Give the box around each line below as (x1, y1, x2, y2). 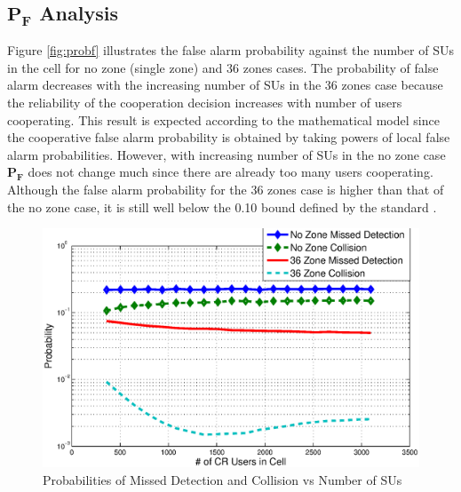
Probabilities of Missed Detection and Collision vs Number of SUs (43, 471, 402, 489)
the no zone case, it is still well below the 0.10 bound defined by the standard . (7, 197, 437, 216)
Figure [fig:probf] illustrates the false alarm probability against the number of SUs (7, 41, 454, 60)
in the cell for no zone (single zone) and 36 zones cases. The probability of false (7, 58, 439, 76)
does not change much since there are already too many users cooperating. (28, 163, 433, 181)
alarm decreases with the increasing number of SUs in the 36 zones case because (7, 75, 443, 94)
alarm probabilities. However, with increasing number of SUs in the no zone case (7, 145, 446, 163)
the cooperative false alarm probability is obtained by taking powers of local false (7, 128, 450, 147)
